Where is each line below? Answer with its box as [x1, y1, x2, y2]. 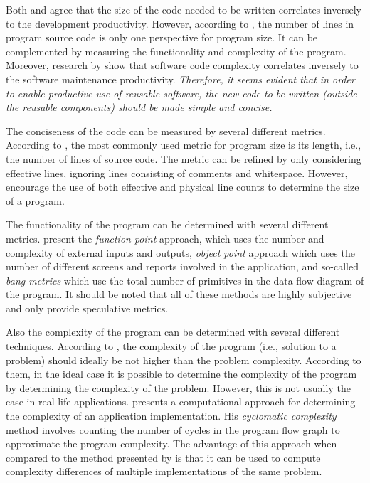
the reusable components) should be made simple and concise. [6, 100, 273, 115]
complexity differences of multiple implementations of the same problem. [6, 464, 322, 479]
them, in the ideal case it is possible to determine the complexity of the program [6, 366, 357, 381]
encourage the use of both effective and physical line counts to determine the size [6, 179, 359, 194]
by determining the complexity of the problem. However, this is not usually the [6, 380, 351, 395]
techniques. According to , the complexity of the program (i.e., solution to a [6, 339, 337, 354]
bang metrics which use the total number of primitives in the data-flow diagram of [6, 272, 364, 287]
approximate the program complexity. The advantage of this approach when [6, 436, 337, 451]
